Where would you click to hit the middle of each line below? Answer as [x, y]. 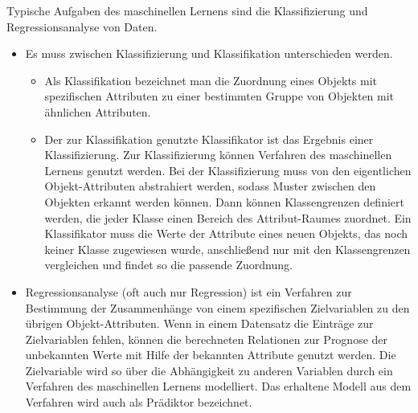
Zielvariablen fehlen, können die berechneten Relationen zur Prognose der [207, 339]
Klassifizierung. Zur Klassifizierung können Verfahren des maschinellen [218, 155]
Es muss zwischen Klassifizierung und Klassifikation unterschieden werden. [209, 53]
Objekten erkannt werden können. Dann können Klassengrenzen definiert [224, 201]
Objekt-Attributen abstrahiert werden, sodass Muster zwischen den [210, 186]
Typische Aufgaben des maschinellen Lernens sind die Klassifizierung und [187, 10]
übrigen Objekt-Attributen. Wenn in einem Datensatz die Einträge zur [199, 323]
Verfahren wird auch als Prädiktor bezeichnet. [139, 402]
